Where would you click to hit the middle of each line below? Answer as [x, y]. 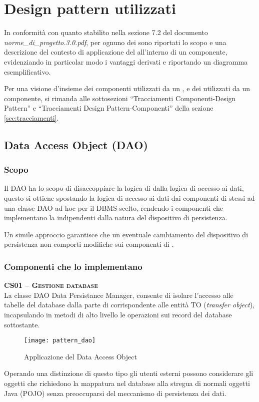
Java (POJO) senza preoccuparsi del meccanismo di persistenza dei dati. [115, 393]
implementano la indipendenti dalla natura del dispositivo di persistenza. [116, 218]
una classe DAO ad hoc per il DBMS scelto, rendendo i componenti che [113, 208]
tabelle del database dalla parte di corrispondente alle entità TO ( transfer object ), [129, 305]
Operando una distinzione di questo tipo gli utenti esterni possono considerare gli [129, 373]
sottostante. [22, 324]
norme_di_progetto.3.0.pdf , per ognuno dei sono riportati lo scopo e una [115, 42]
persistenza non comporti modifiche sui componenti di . [89, 244]
